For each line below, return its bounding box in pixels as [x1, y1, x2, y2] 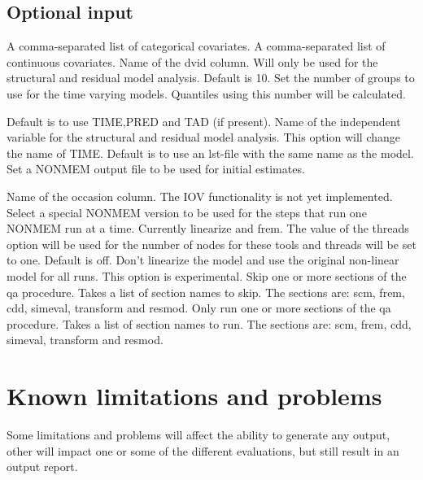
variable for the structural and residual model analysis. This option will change [7, 129, 401, 146]
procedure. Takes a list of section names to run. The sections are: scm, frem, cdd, [7, 315, 412, 332]
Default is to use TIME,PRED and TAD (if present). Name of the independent [7, 112, 401, 129]
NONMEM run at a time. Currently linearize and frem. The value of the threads [7, 220, 409, 237]
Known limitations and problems [7, 379, 382, 412]
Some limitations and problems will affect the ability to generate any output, [7, 426, 390, 443]
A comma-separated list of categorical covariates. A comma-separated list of [7, 37, 386, 55]
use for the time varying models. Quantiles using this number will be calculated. [7, 85, 406, 102]
